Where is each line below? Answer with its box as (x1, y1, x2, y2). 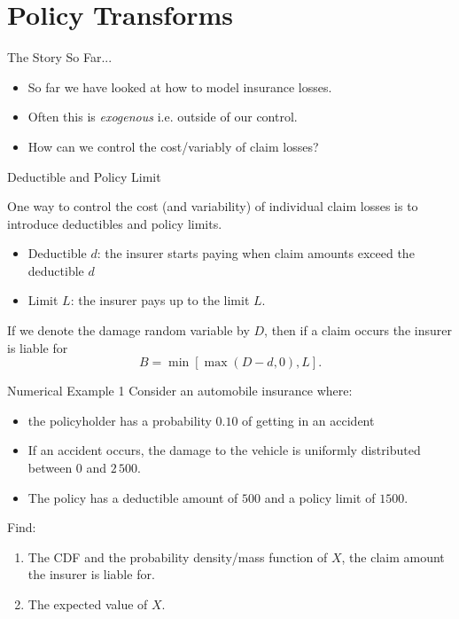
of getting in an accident (242, 411, 375, 429)
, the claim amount (341, 547, 445, 566)
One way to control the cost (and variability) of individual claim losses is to (7, 197, 418, 215)
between (27, 458, 73, 477)
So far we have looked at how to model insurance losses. (27, 77, 332, 96)
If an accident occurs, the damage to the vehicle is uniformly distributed (27, 441, 421, 459)
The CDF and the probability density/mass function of (27, 547, 328, 566)
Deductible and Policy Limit (7, 167, 161, 185)
